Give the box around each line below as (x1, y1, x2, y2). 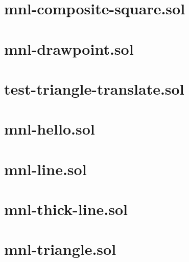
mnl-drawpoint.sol (4, 38, 134, 59)
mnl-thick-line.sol (4, 199, 128, 220)
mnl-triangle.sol (4, 238, 116, 259)
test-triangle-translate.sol (4, 78, 184, 99)
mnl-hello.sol (4, 118, 95, 139)
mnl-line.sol (4, 158, 87, 179)
